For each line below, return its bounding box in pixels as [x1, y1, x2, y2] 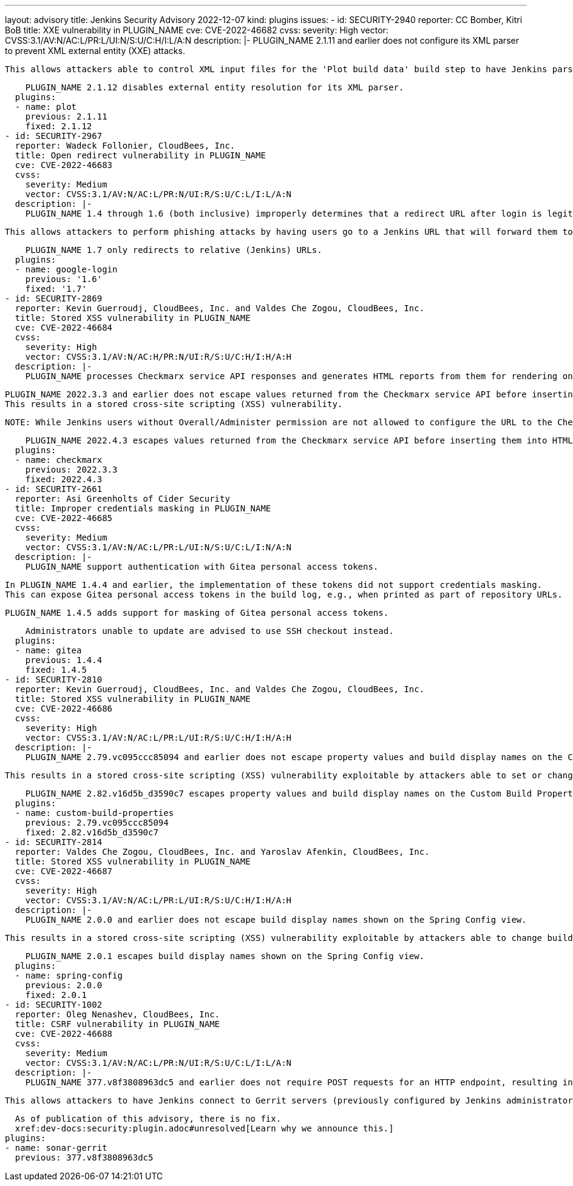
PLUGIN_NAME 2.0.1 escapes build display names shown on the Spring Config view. [25, 951, 425, 961]
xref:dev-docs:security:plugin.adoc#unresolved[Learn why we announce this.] [15, 1124, 394, 1133]
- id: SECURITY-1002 [5, 1000, 103, 1009]
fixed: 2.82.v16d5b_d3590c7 [25, 827, 158, 837]
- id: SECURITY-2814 [5, 837, 103, 847]
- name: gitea [15, 645, 82, 655]
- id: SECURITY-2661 [5, 484, 103, 494]
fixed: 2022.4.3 [25, 474, 103, 484]
